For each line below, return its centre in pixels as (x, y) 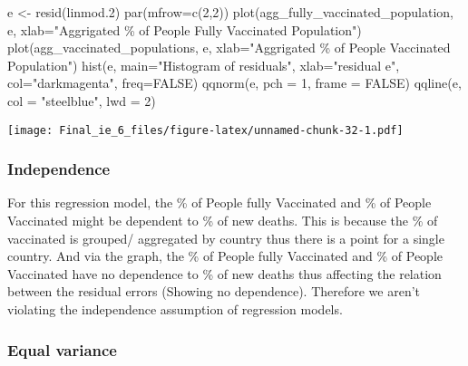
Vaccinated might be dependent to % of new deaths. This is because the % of (223, 221)
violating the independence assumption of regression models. (175, 309)
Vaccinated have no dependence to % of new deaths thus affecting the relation (224, 273)
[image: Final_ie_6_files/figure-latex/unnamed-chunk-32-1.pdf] (205, 130)
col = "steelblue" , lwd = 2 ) (82, 100)
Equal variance (62, 349)
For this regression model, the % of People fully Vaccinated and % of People (219, 202)
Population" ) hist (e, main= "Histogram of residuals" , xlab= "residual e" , (204, 65)
